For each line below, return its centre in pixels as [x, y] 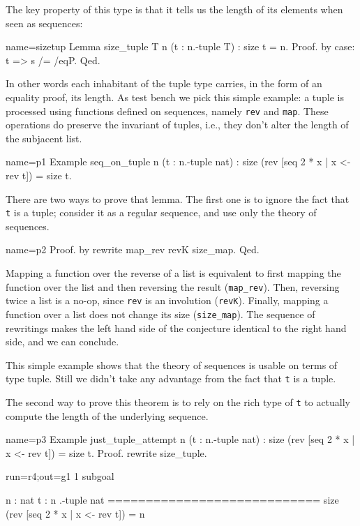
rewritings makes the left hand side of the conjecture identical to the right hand [176, 328]
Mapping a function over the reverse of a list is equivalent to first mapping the [173, 273]
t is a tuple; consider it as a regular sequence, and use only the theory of [161, 212]
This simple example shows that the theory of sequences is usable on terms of [172, 365]
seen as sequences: [44, 23]
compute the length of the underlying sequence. [107, 415]
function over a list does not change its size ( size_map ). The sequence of [160, 314]
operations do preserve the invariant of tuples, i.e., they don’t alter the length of [177, 125]
